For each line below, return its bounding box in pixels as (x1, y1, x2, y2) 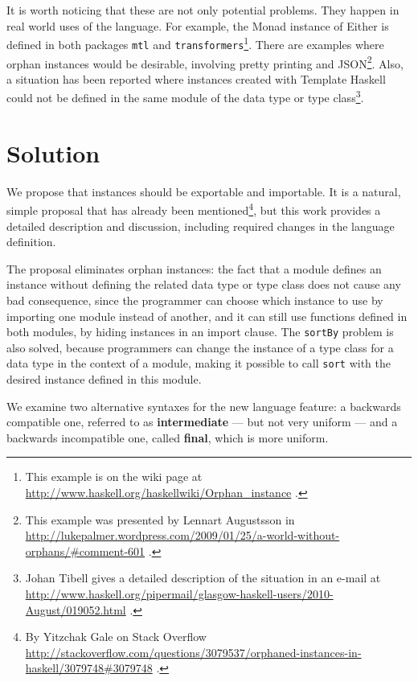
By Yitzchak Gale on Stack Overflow (25, 628, 207, 645)
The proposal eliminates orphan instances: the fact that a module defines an (6, 260, 382, 277)
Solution (6, 136, 100, 169)
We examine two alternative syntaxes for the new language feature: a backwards (6, 397, 401, 414)
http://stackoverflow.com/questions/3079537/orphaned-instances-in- (25, 643, 362, 660)
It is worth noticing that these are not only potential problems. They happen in (6, 2, 400, 18)
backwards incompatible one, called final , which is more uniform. (6, 429, 329, 446)
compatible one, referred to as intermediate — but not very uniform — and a (6, 413, 398, 430)
